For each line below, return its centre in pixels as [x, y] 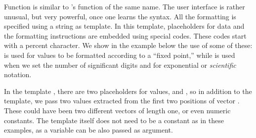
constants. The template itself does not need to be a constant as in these [114, 120]
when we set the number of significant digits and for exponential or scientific [120, 65]
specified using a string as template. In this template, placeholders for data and [124, 26]
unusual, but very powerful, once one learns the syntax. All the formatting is [120, 16]
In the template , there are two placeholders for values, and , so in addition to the [128, 91]
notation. [18, 74]
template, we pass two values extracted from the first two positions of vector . [122, 101]
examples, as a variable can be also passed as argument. [88, 130]
